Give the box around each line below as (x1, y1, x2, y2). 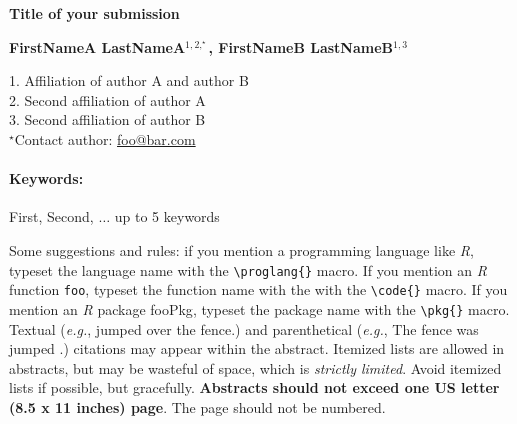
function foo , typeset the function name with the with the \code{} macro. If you (9, 279, 508, 300)
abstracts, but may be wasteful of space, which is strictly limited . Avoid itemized (9, 357, 502, 378)
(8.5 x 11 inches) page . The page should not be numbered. (9, 396, 386, 417)
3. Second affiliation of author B (9, 109, 206, 130)
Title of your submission (9, 3, 180, 23)
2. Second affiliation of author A (9, 89, 206, 110)
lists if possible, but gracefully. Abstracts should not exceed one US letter (9, 377, 500, 398)
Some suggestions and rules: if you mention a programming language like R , (9, 239, 474, 260)
